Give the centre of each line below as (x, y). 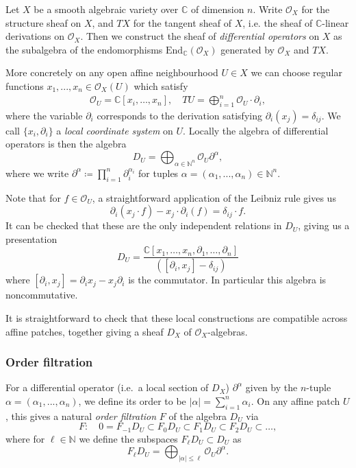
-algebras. (228, 331)
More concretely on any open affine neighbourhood (112, 72)
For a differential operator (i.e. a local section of (107, 387)
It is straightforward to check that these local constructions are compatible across (177, 317)
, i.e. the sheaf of (278, 22)
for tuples (158, 173)
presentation (31, 238)
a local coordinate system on (115, 130)
